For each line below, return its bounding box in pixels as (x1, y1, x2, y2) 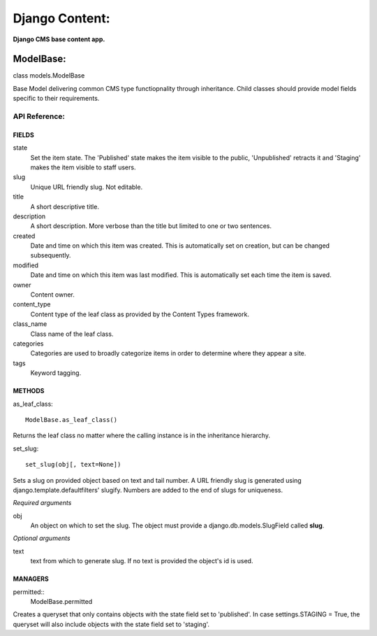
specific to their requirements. (13, 94, 100, 103)
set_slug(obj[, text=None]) (25, 460, 121, 469)
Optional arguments (13, 534, 71, 542)
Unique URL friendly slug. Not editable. (30, 183, 143, 191)
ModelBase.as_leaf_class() (25, 416, 118, 423)
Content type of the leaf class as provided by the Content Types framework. (30, 310, 249, 318)
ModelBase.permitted (30, 598, 93, 606)
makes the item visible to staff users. (30, 163, 136, 171)
